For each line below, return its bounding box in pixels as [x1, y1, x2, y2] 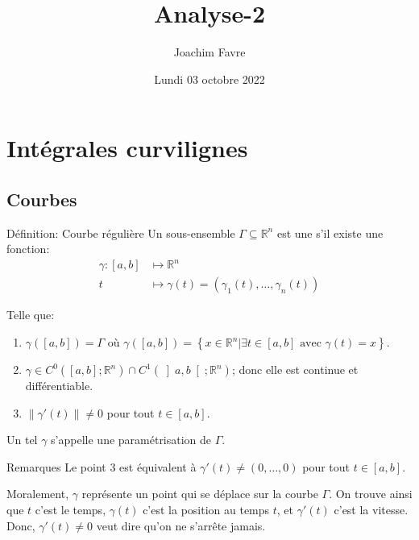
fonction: [6, 240, 50, 257]
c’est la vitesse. [334, 501, 409, 518]
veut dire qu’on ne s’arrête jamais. [96, 517, 266, 534]
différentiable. [25, 377, 93, 394]
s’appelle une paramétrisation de [51, 431, 212, 448]
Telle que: [6, 306, 55, 323]
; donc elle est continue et [231, 361, 359, 378]
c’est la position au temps [143, 501, 270, 518]
